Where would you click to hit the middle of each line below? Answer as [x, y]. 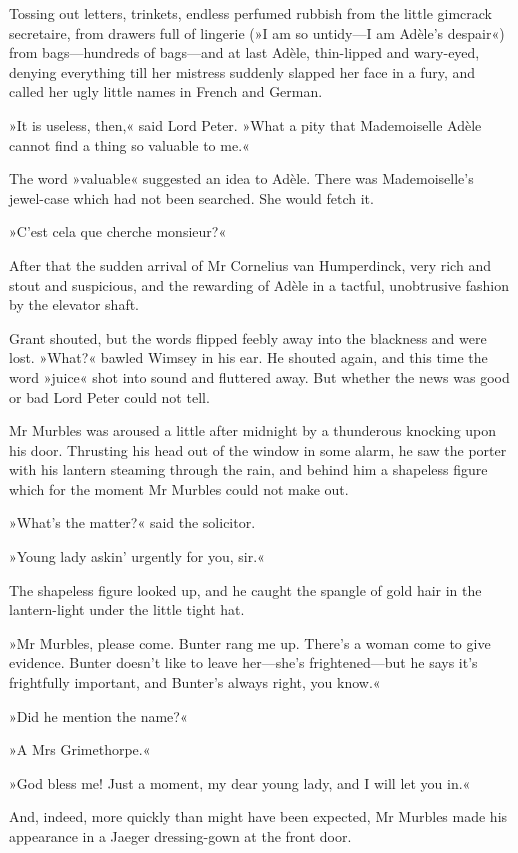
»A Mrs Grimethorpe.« [80, 749]
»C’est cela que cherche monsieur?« [118, 231]
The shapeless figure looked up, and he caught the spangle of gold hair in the [245, 589]
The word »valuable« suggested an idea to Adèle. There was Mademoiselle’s [241, 178]
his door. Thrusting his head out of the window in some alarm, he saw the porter [258, 449]
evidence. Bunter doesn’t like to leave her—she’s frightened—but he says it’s [243, 662]
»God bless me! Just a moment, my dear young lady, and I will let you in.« [240, 782]
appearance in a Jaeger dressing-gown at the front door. [180, 836]
